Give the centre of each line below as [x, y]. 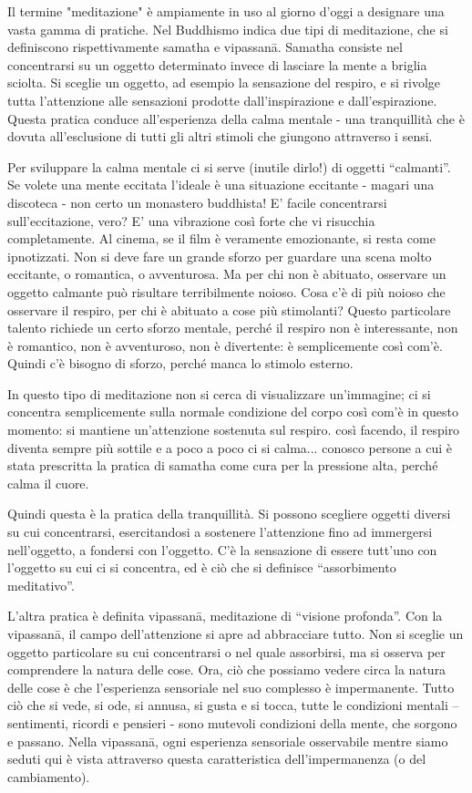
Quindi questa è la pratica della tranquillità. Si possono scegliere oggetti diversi [229, 514]
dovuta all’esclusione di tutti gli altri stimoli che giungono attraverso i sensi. [220, 136]
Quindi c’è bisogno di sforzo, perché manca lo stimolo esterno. [180, 363]
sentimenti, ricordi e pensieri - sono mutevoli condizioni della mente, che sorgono [232, 722]
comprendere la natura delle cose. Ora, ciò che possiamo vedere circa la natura [227, 669]
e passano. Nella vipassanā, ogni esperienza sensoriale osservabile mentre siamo [228, 741]
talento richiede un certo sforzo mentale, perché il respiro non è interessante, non [233, 328]
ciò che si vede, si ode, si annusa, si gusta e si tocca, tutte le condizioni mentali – [233, 705]
